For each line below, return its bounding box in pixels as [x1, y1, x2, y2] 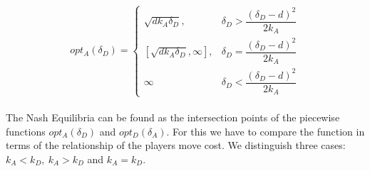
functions [6, 123, 46, 138]
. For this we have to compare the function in [166, 123, 365, 138]
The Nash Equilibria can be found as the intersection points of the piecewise [6, 110, 340, 125]
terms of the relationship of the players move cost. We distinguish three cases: [6, 138, 346, 153]
